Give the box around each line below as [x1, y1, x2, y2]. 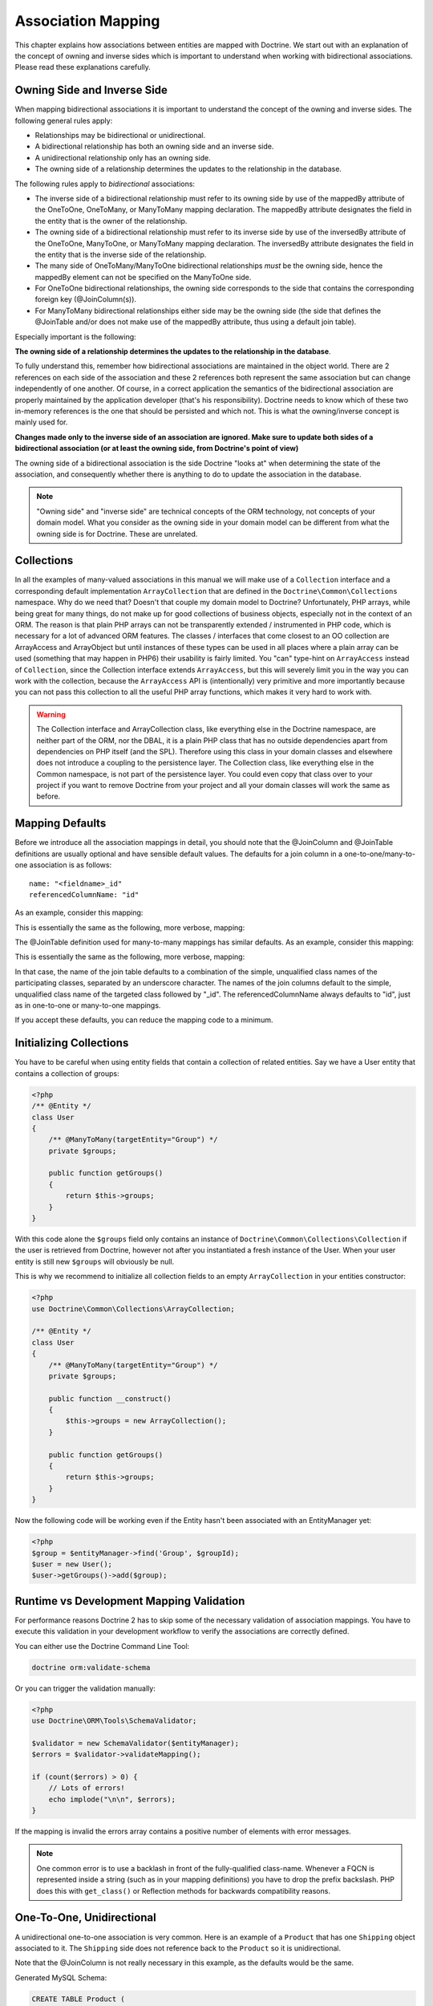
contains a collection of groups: [14, 1068, 119, 1078]
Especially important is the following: [14, 331, 136, 341]
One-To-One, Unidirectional [14, 1911, 156, 1925]
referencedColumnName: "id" [29, 890, 140, 899]
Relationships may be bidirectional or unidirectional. [34, 131, 206, 140]
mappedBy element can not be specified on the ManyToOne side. [34, 272, 252, 282]
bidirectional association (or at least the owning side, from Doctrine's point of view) [14, 444, 299, 453]
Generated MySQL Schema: [14, 1972, 107, 1982]
